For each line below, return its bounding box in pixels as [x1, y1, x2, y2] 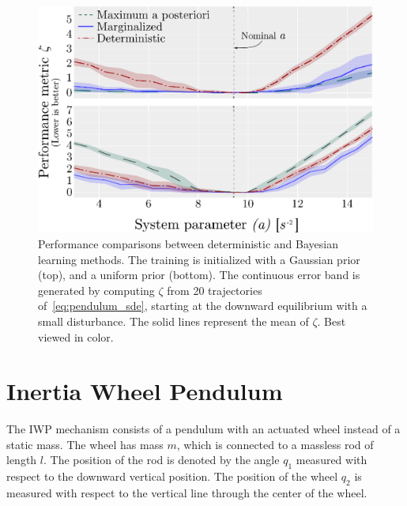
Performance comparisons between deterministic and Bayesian [38, 235, 338, 251]
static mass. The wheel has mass [6, 436, 164, 452]
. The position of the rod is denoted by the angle [43, 451, 280, 468]
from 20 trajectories [167, 281, 262, 298]
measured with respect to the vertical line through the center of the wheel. [6, 485, 367, 501]
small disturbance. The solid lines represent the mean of [38, 312, 309, 329]
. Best [317, 312, 346, 329]
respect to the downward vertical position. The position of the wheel [6, 468, 338, 485]
